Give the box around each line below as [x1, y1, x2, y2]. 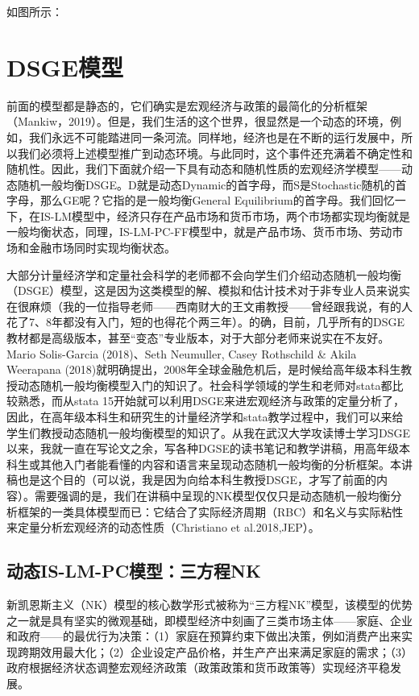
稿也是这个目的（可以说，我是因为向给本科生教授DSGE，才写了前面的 [6, 471, 377, 488]
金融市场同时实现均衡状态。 [28, 239, 176, 256]
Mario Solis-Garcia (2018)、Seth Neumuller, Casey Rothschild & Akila [6, 345, 357, 362]
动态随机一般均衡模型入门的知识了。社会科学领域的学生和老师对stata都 [17, 376, 392, 393]
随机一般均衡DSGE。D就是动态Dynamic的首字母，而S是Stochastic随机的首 [17, 176, 407, 193]
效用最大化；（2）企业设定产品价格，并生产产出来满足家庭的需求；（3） [39, 643, 413, 660]
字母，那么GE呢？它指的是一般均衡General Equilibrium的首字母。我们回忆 [6, 192, 395, 209]
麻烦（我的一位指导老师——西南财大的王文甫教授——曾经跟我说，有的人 [28, 297, 413, 314]
